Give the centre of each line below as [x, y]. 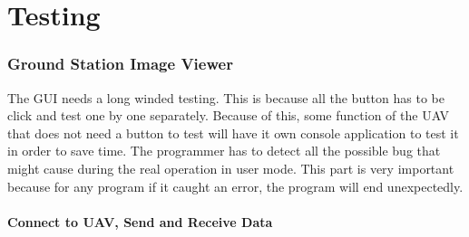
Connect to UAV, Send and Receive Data [140, 221]
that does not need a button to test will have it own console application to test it [233, 133]
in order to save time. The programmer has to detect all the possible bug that [224, 151]
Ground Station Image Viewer [120, 64]
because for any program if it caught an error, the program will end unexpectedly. [235, 186]
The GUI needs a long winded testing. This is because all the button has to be [226, 97]
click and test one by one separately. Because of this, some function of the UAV [229, 115]
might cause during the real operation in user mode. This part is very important [231, 168]
